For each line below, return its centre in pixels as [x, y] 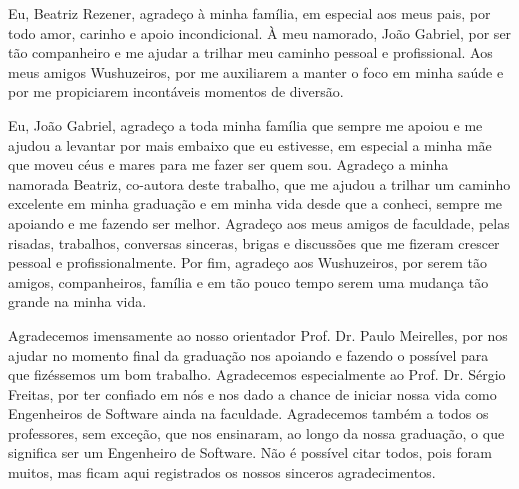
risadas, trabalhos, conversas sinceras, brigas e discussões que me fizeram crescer [254, 242]
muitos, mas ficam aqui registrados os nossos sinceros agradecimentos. [222, 472]
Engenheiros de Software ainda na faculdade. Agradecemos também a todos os [248, 413]
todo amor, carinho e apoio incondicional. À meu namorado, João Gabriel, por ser [260, 32]
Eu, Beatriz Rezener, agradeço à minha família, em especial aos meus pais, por [249, 13]
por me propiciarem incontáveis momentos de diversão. [176, 91]
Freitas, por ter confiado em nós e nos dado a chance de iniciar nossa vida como [252, 393]
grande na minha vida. [77, 301]
